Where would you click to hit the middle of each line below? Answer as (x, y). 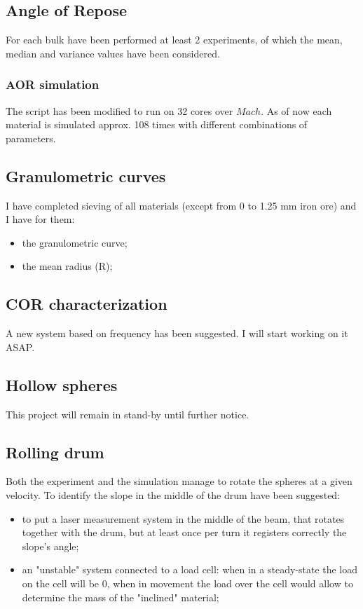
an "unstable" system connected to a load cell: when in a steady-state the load (190, 569)
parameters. (31, 138)
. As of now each (296, 110)
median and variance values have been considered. (113, 53)
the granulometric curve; (75, 242)
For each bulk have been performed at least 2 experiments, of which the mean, (174, 40)
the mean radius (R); (67, 266)
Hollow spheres (62, 384)
